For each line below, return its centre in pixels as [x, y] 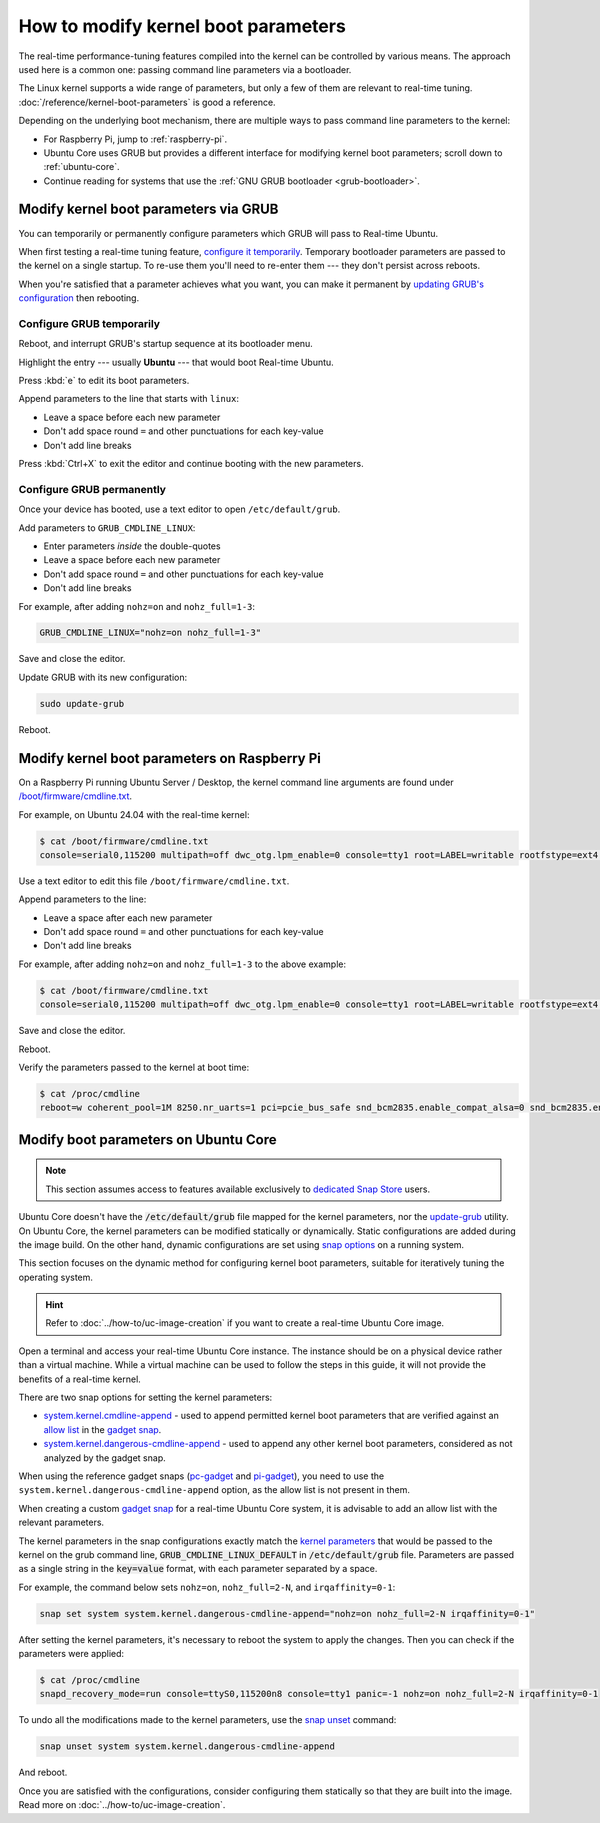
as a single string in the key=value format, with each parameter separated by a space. [198, 1569]
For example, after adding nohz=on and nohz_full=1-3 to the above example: [182, 964]
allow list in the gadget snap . [102, 1429]
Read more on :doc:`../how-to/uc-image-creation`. [122, 1805]
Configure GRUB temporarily [89, 323]
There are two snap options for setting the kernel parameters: [145, 1397]
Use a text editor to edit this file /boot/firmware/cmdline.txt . [154, 881]
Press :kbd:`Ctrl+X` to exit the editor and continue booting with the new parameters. [191, 464]
